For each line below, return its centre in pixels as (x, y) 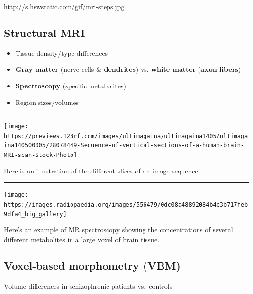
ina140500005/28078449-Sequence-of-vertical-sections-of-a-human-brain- (124, 146)
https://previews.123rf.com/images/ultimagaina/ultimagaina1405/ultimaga (126, 136)
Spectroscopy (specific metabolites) (71, 85)
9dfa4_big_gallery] (35, 214)
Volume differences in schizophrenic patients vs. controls (88, 285)
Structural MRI (45, 32)
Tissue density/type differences (62, 53)
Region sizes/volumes (47, 102)
